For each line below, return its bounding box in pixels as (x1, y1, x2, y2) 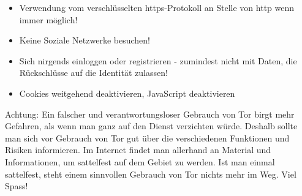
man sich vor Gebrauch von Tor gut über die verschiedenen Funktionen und (5, 131, 290, 144)
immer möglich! (19, 13, 78, 26)
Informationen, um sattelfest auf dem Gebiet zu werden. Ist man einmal (5, 155, 275, 168)
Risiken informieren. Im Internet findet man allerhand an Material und (5, 143, 271, 156)
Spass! (5, 179, 28, 192)
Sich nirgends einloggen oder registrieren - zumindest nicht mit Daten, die (19, 54, 297, 67)
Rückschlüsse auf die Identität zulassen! (19, 66, 168, 79)
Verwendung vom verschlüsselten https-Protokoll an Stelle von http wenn (19, 1, 295, 13)
